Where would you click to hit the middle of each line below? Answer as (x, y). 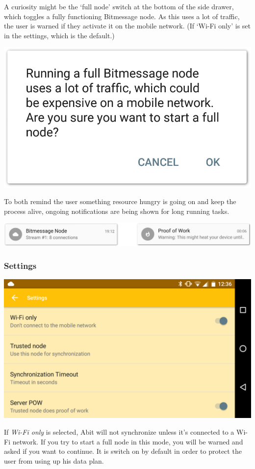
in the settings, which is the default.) (59, 35)
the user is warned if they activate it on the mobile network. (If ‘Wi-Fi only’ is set (127, 26)
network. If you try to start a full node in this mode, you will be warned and (128, 441)
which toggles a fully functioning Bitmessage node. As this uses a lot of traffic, (122, 16)
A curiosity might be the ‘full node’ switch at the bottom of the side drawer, (119, 6)
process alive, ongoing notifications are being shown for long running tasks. (117, 211)
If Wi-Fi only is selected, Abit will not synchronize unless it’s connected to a (119, 431)
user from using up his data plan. (54, 460)
